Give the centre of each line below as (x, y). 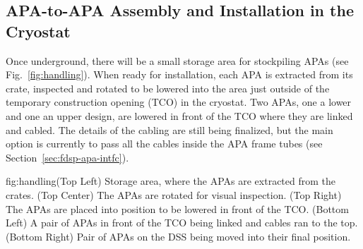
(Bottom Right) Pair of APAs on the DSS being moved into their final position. (178, 236)
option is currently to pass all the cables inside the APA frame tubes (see (164, 144)
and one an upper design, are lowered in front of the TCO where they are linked (179, 115)
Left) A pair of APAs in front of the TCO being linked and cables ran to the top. (182, 223)
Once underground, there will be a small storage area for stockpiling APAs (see (177, 60)
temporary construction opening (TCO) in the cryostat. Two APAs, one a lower (179, 102)
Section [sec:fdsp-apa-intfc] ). (67, 157)
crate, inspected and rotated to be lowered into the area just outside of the (168, 88)
